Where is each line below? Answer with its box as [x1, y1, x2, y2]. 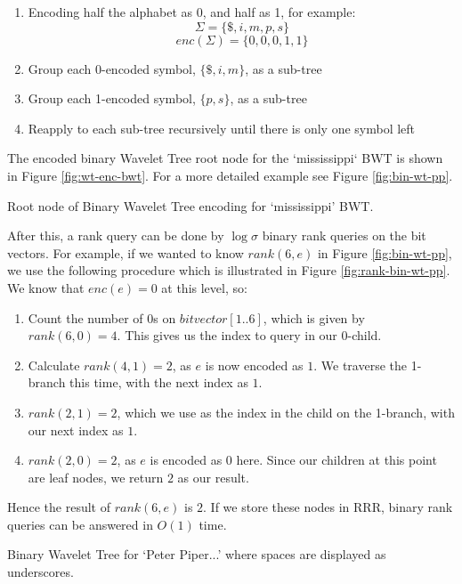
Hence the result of [7, 498, 110, 516]
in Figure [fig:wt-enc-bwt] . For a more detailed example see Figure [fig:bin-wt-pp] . [7, 166, 453, 184]
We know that [7, 278, 85, 296]
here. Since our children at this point [236, 450, 437, 469]
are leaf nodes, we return [28, 467, 164, 486]
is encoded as [150, 450, 223, 469]
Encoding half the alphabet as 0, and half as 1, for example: [28, 3, 356, 20]
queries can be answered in [7, 515, 153, 533]
